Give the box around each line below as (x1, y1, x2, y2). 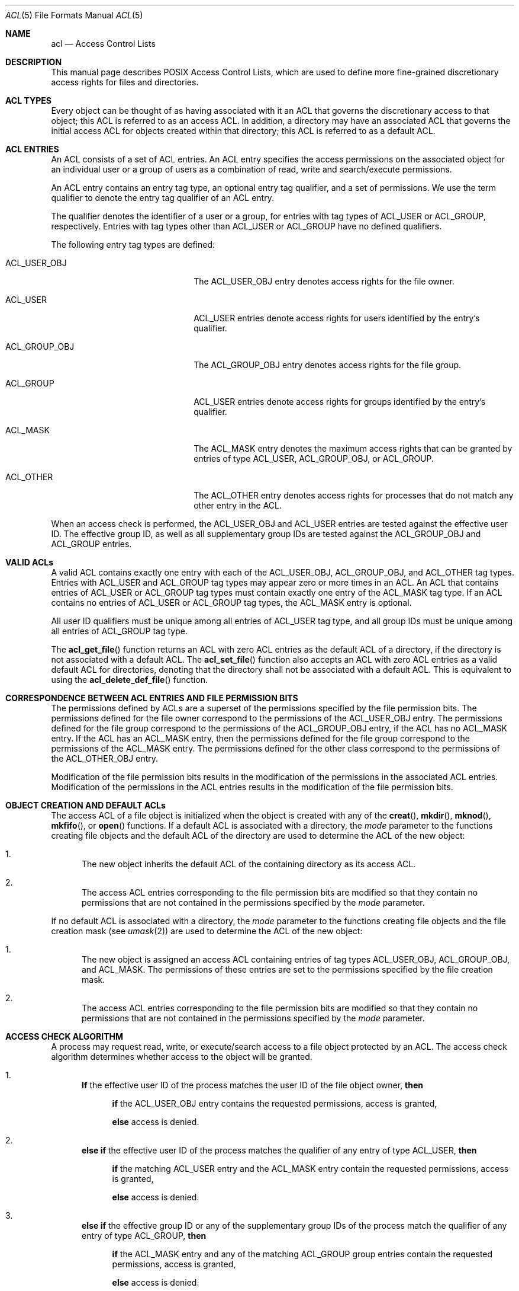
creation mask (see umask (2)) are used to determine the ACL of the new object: (51, 926, 363, 936)
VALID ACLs (5, 557, 54, 567)
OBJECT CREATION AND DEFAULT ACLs (5, 800, 166, 810)
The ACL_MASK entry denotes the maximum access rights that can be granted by (194, 443, 512, 453)
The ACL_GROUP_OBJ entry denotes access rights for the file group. (194, 360, 462, 370)
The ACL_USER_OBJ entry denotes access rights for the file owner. (194, 276, 454, 286)
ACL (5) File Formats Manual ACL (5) (5, 10, 143, 20)
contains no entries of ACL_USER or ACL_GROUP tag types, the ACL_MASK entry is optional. (51, 597, 412, 608)
